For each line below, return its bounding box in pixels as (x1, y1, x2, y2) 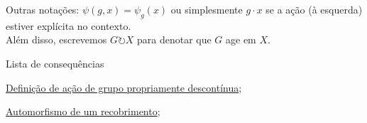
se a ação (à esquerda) (265, 2, 363, 16)
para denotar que (136, 32, 212, 47)
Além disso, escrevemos (6, 32, 107, 47)
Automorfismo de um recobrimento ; (6, 104, 160, 119)
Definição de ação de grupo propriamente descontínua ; (6, 80, 242, 95)
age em (226, 32, 256, 47)
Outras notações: (6, 2, 80, 16)
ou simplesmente (170, 2, 243, 16)
